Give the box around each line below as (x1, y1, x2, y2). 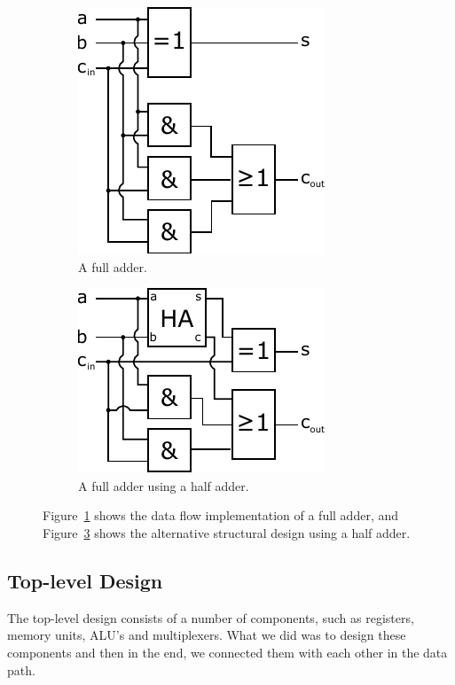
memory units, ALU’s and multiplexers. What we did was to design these (7, 626, 406, 644)
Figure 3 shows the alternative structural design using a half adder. (43, 523, 411, 541)
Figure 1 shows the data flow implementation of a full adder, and (43, 506, 399, 525)
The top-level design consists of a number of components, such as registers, (7, 608, 414, 627)
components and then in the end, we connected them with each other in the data (7, 642, 448, 661)
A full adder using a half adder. (78, 476, 249, 494)
